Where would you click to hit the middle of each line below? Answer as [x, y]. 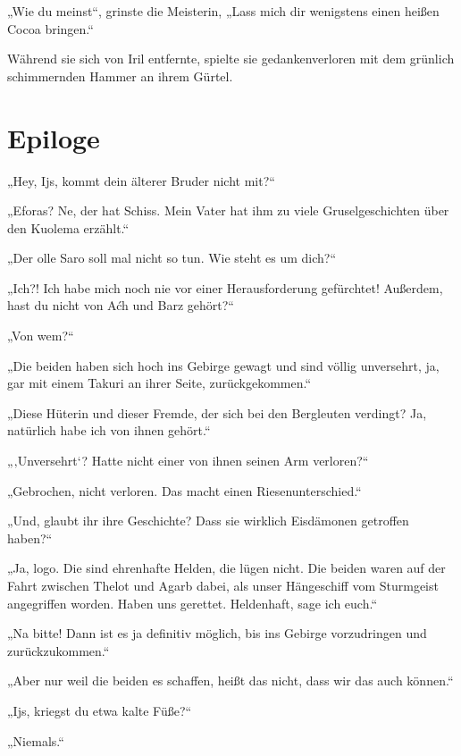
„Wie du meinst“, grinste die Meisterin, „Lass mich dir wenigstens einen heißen [223, 11]
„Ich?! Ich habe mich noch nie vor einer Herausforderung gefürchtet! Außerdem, [225, 287]
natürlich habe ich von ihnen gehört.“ [109, 430]
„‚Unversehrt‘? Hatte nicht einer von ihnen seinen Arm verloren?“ [188, 461]
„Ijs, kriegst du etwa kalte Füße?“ [100, 710]
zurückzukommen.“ [59, 650]
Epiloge [54, 137]
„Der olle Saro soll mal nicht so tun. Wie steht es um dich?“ [172, 258]
